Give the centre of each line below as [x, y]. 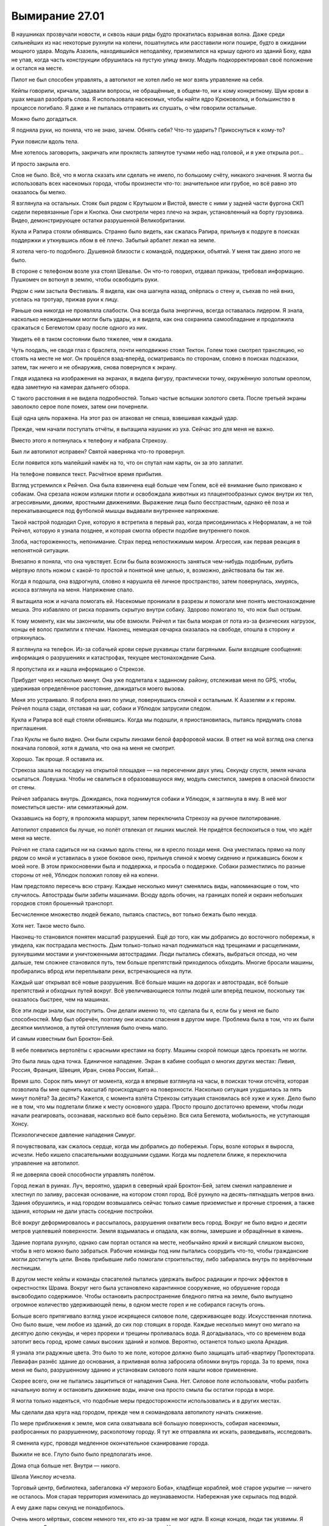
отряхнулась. [29, 638]
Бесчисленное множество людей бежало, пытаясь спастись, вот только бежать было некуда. [134, 914]
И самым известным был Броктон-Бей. [62, 1039]
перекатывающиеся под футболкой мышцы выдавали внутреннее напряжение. [115, 511]
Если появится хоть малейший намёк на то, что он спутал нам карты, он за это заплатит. [127, 463]
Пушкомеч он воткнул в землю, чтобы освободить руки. [85, 280]
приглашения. [30, 728]
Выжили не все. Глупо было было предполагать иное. [82, 1454]
